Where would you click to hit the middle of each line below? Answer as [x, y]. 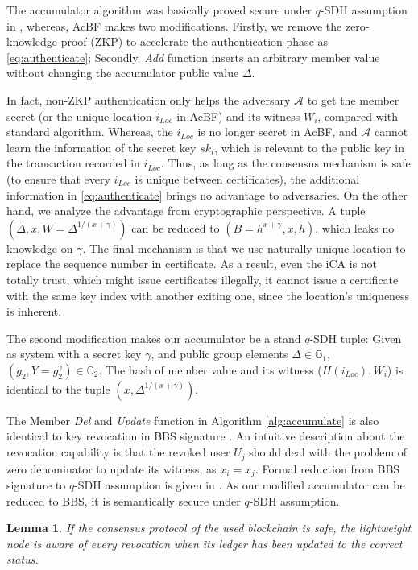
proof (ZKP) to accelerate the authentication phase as [195, 41]
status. [23, 559]
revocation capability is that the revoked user [118, 452]
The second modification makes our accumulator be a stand [154, 338]
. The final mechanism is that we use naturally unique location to [244, 248]
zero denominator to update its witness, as [112, 468]
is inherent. [34, 311]
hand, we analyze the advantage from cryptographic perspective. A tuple [186, 211]
